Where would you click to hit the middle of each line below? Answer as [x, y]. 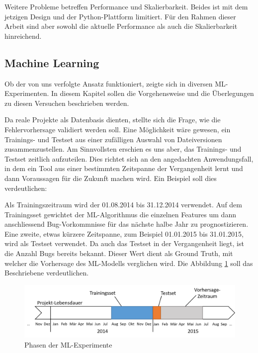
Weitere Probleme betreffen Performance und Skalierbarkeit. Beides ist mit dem [126, 6]
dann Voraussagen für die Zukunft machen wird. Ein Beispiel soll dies [111, 178]
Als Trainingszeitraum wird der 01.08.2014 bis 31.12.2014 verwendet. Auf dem [123, 205]
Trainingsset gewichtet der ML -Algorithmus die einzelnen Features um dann [120, 214]
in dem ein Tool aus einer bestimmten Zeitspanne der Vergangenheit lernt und [124, 168]
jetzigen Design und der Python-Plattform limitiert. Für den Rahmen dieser [120, 16]
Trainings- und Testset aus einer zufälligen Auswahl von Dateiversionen [113, 139]
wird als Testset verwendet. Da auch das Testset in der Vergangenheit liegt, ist [124, 243]
